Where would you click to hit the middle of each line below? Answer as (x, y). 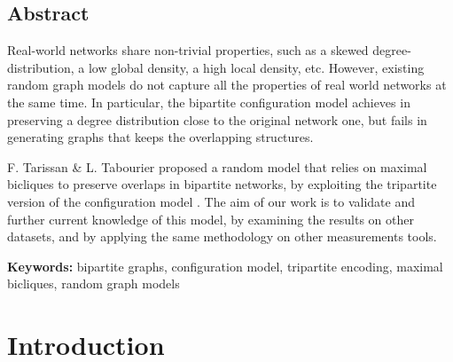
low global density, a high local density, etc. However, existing (256, 67)
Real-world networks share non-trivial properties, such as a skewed (188, 50)
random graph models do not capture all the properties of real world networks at (227, 85)
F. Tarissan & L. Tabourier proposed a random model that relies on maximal (217, 166)
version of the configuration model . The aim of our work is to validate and (211, 201)
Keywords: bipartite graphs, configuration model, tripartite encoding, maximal (225, 266)
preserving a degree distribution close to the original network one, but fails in (217, 119)
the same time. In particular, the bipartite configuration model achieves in (209, 102)
